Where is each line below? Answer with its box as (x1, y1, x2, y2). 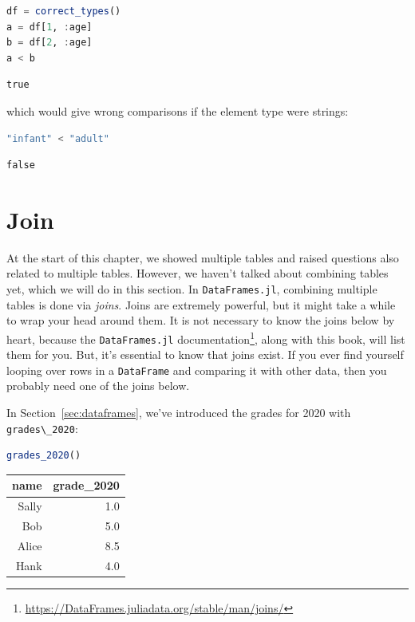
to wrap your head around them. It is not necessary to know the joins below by (6, 312, 395, 329)
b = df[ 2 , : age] (6, 37, 93, 49)
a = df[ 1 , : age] (6, 21, 93, 33)
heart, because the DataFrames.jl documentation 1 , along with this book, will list (6, 328, 405, 347)
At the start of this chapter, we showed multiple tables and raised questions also (6, 249, 399, 266)
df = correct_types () (6, 6, 121, 17)
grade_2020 (53, 477, 120, 494)
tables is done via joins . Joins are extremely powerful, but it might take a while (6, 296, 396, 313)
